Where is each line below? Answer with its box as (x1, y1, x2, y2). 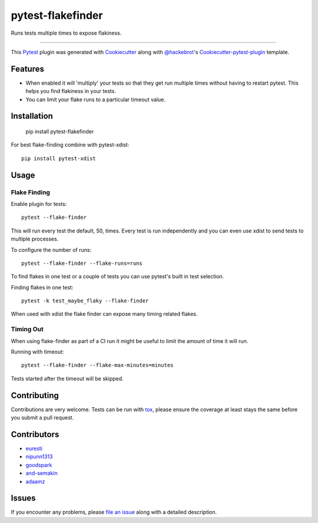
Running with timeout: (11, 348, 64, 355)
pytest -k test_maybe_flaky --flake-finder (21, 298, 149, 304)
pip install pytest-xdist (21, 155, 97, 162)
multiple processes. (11, 235, 59, 242)
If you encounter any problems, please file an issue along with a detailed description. (11, 509, 217, 516)
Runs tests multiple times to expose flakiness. (11, 29, 122, 36)
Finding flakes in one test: (11, 284, 74, 291)
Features (11, 64, 44, 74)
